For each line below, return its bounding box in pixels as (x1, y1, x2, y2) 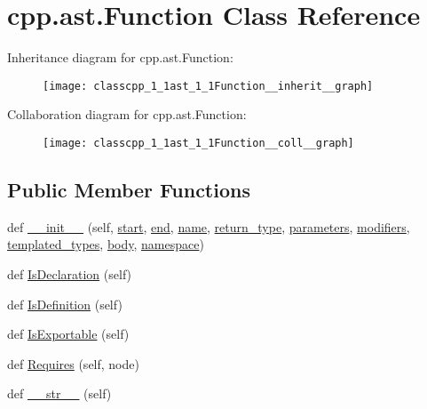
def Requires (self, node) (7, 354, 139, 373)
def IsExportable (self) (7, 325, 130, 343)
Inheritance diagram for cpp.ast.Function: (7, 48, 233, 67)
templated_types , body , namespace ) (7, 235, 204, 253)
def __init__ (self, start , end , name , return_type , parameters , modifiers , (7, 217, 410, 236)
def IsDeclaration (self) (7, 265, 132, 284)
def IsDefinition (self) (7, 294, 123, 313)
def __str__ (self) (7, 384, 112, 403)
